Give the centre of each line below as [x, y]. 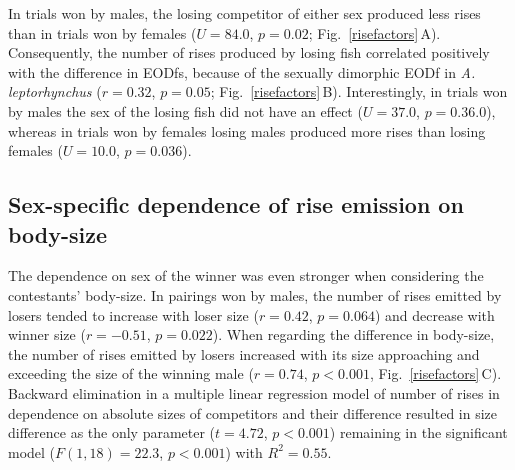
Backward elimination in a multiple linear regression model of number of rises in [254, 392]
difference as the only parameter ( [112, 432]
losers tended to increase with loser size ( [133, 314]
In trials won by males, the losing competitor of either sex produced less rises [244, 13]
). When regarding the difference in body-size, [353, 334]
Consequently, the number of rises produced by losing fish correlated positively [249, 52]
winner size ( [47, 334]
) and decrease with [434, 314]
